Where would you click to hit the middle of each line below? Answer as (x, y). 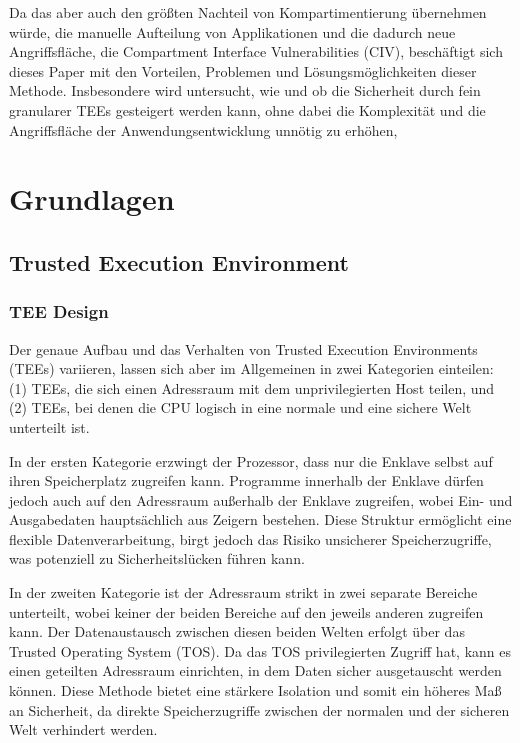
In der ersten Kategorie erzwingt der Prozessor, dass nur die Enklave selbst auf (251, 460)
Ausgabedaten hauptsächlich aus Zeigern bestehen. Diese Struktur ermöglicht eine (260, 519)
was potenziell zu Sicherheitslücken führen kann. (157, 558)
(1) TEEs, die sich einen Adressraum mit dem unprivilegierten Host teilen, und (252, 387)
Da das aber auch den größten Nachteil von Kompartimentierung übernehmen (248, 12)
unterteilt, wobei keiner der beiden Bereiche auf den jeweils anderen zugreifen (246, 611)
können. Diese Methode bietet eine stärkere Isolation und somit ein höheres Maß (255, 690)
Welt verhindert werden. (83, 729)
